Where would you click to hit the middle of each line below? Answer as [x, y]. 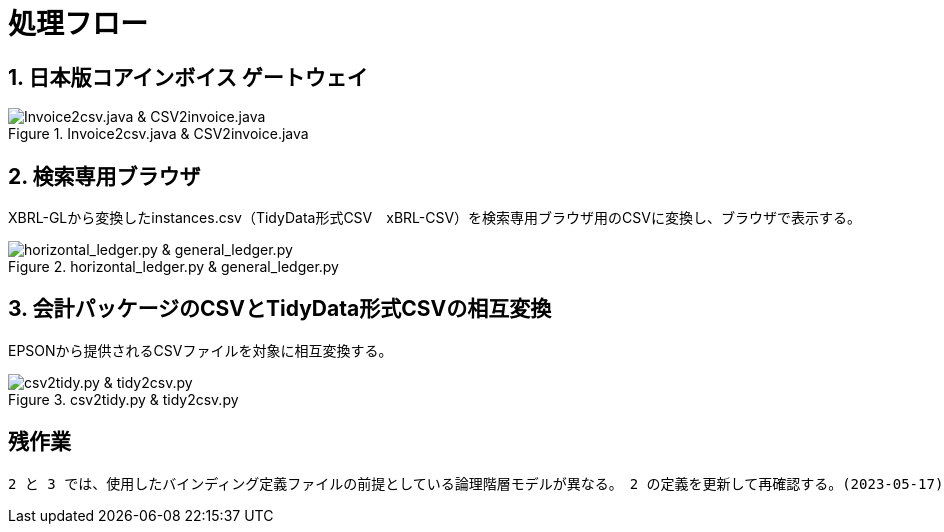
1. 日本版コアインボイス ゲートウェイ [188, 77]
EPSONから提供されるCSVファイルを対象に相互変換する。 [200, 350]
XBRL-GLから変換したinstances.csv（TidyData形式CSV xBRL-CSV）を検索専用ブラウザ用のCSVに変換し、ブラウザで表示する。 [434, 218]
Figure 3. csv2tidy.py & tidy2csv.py [123, 399]
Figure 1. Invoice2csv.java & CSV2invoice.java [158, 134]
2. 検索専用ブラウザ [104, 176]
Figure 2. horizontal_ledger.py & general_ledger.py [173, 267]
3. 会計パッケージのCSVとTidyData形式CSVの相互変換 [280, 309]
